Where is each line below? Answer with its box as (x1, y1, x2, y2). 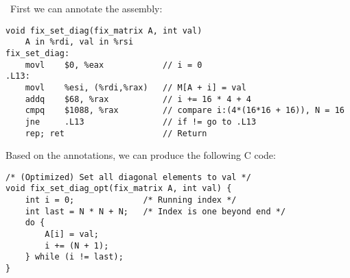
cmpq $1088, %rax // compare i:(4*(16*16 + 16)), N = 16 (25, 105, 345, 116)
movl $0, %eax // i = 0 (25, 60, 202, 70)
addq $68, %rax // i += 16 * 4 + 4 (25, 94, 251, 104)
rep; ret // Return (25, 128, 207, 138)
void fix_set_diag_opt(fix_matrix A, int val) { (5, 184, 232, 194)
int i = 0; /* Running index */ (25, 195, 237, 205)
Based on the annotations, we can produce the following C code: (5, 148, 276, 162)
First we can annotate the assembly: (10, 1, 163, 15)
